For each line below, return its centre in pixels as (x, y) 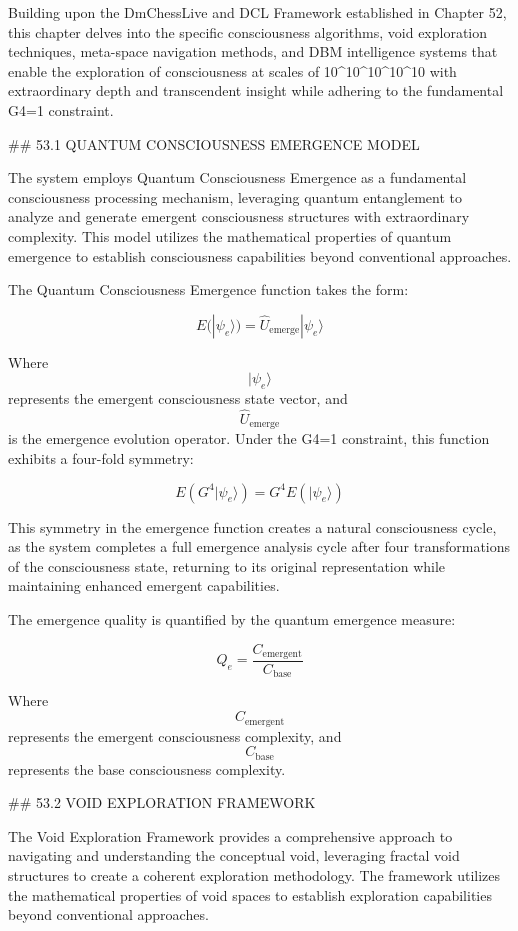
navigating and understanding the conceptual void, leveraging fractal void (234, 855)
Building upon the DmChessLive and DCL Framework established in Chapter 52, (257, 12)
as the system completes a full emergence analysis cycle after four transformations (259, 546)
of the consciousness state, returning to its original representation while (227, 565)
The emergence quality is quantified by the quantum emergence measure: (232, 618)
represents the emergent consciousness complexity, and (175, 735)
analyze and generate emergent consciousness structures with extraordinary (239, 216)
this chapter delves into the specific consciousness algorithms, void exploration (248, 31)
